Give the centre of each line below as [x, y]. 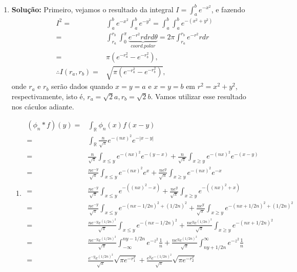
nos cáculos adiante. [43, 106]
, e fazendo [228, 9]
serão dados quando [82, 86]
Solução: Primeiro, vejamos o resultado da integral [92, 9]
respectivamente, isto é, [48, 96]
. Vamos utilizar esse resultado [198, 96]
